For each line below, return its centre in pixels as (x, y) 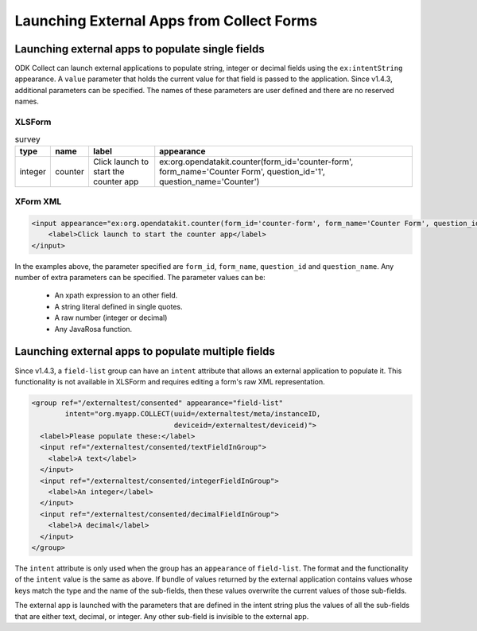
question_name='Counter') (209, 181)
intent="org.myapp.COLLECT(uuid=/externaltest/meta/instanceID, (193, 414)
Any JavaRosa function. (93, 329)
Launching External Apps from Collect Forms (166, 21)
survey (27, 139)
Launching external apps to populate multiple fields (145, 351)
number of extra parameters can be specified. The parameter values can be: (140, 278)
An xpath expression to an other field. (116, 295)
